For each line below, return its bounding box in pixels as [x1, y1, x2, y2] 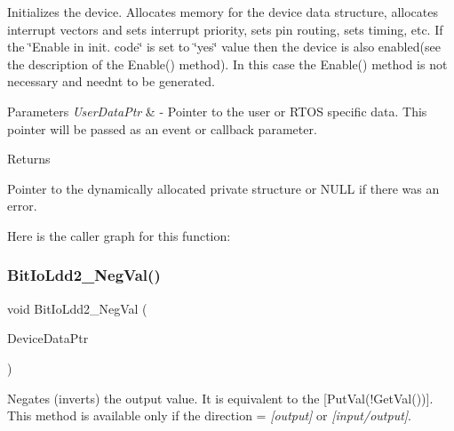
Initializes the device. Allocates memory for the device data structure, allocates [7, 3, 438, 20]
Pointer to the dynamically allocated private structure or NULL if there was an [7, 179, 440, 197]
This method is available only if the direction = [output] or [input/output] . [7, 406, 412, 425]
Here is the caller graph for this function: [7, 226, 231, 244]
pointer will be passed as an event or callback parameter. [7, 119, 317, 138]
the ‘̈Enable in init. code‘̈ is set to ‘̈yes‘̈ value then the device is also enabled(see [7, 37, 441, 56]
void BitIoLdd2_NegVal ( [7, 299, 147, 317]
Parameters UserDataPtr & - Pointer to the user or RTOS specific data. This [7, 101, 427, 120]
